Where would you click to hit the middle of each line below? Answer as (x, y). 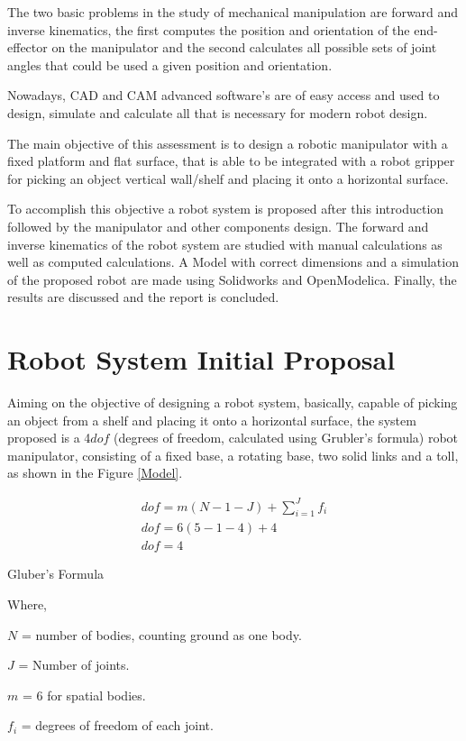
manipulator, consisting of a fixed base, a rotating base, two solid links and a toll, (233, 455)
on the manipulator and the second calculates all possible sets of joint (244, 47)
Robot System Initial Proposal (201, 359)
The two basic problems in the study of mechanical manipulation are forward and (233, 12)
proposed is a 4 (49, 438)
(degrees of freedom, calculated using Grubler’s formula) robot (286, 438)
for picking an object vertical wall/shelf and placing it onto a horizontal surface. (228, 178)
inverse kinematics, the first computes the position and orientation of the (209, 29)
